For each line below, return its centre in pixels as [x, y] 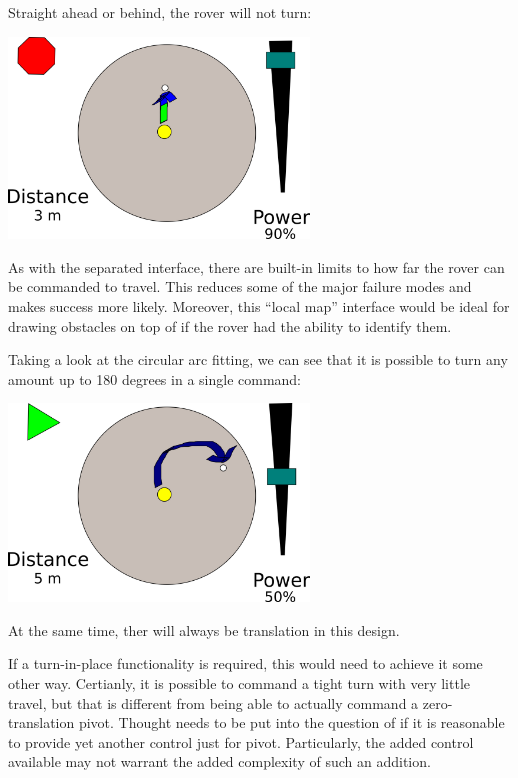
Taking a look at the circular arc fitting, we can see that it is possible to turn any [258, 359]
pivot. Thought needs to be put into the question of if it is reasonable [291, 722]
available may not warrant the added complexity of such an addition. [219, 761]
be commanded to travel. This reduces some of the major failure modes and [240, 286]
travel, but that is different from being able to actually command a [213, 702]
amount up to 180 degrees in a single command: [155, 378]
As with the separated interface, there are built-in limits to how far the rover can [256, 266]
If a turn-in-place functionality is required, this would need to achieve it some [245, 663]
